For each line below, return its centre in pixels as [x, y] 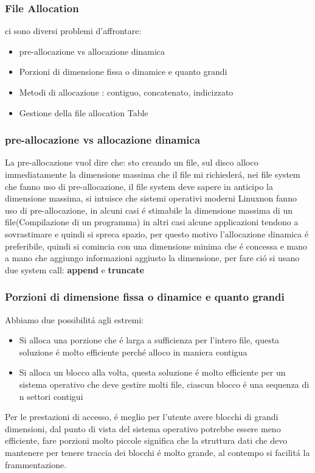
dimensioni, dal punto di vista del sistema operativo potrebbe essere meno [143, 428]
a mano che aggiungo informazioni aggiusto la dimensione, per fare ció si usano [152, 258]
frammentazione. [36, 464]
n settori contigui [51, 396]
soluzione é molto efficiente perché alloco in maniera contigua [133, 352]
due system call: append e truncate [74, 269]
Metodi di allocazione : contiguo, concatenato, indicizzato [126, 92]
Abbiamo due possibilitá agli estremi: [74, 319]
